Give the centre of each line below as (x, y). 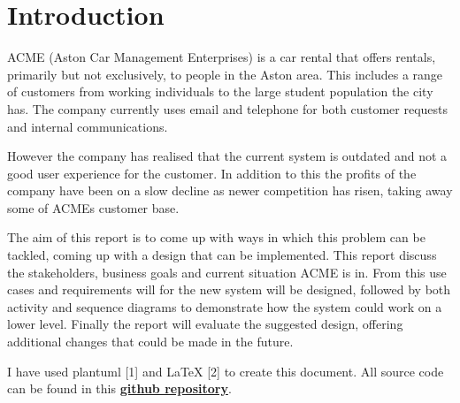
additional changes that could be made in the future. (150, 342)
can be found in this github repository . (119, 388)
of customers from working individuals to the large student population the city (220, 91)
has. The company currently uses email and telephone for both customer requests (228, 108)
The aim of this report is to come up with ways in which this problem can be (216, 237)
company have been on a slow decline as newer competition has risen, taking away (230, 190)
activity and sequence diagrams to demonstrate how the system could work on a (225, 306)
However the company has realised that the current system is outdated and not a (227, 156)
